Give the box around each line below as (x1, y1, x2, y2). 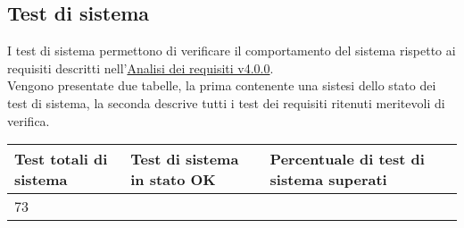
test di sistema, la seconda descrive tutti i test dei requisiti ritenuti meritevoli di (7, 93, 445, 112)
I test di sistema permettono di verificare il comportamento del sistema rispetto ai (7, 41, 456, 60)
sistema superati (269, 169, 387, 190)
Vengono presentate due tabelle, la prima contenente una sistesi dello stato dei (7, 76, 436, 95)
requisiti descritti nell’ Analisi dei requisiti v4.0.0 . (7, 58, 274, 77)
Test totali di (14, 148, 108, 170)
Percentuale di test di (269, 148, 425, 170)
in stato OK (130, 169, 216, 190)
